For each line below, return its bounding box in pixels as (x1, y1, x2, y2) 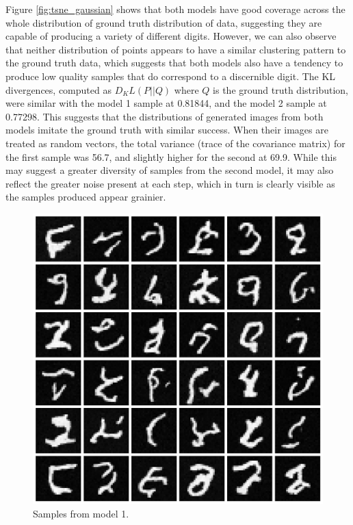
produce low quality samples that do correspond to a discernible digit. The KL (5, 68, 336, 83)
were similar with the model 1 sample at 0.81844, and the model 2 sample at (5, 96, 327, 110)
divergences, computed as (5, 82, 112, 97)
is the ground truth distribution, (213, 82, 348, 97)
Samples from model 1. (33, 506, 129, 520)
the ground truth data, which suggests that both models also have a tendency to (5, 55, 343, 70)
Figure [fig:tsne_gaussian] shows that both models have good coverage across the (5, 2, 345, 16)
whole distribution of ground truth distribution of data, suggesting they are (5, 15, 322, 29)
